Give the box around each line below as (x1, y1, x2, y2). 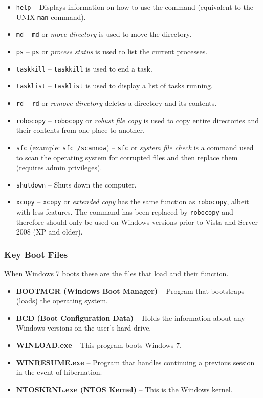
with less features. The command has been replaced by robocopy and (16, 206, 233, 217)
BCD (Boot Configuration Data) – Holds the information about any (16, 312, 245, 323)
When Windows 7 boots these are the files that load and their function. (4, 268, 229, 279)
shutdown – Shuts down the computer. (16, 179, 137, 190)
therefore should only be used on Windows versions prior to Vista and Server (16, 216, 258, 227)
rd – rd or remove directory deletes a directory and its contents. (16, 97, 217, 108)
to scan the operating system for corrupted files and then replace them (16, 152, 238, 162)
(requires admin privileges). (16, 162, 102, 173)
